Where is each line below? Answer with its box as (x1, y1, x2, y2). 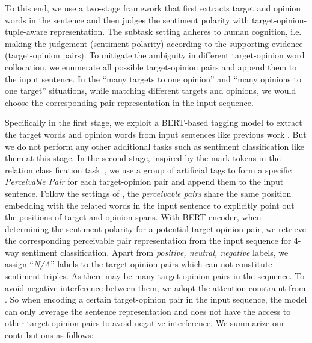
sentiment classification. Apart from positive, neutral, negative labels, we (22, 246, 289, 258)
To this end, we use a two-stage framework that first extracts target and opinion (5, 2, 301, 14)
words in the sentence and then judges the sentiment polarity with (5, 13, 249, 26)
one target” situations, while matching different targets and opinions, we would (5, 84, 296, 97)
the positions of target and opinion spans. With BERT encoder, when (5, 211, 262, 223)
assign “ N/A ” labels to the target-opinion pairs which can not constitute (5, 258, 272, 270)
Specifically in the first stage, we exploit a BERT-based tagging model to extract (5, 116, 302, 129)
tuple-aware (5, 25, 47, 38)
